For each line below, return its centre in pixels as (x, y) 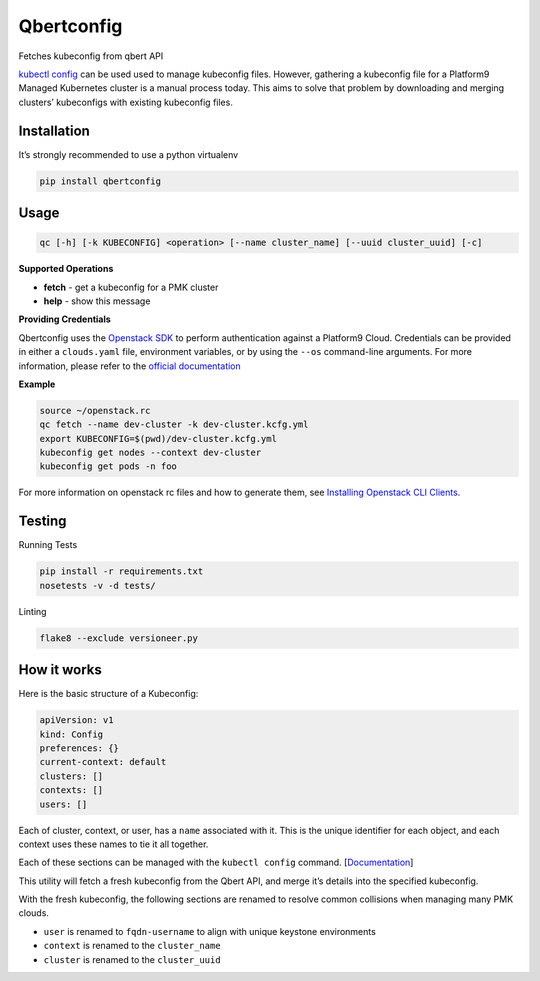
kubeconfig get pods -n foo (108, 466)
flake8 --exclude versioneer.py (119, 638)
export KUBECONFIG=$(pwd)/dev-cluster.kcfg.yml (158, 438)
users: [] (63, 804)
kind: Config (71, 734)
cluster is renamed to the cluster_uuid (132, 959)
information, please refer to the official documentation (130, 366)
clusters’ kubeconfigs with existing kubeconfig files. (126, 102)
